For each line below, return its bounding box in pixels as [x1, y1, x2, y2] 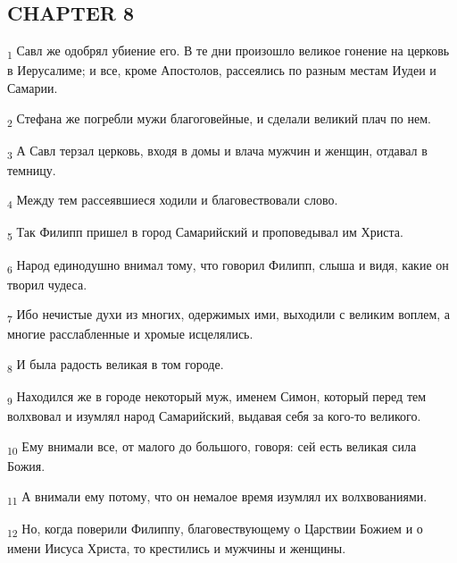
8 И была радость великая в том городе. [7, 355, 224, 375]
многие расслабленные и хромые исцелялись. [7, 324, 253, 343]
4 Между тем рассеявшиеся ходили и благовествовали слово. [7, 190, 338, 212]
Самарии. [7, 78, 58, 97]
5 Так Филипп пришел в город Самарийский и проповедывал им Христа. [7, 223, 403, 244]
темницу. [7, 160, 56, 179]
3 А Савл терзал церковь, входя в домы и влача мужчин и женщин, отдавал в [7, 140, 428, 162]
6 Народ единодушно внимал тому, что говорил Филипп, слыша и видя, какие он [7, 255, 449, 276]
